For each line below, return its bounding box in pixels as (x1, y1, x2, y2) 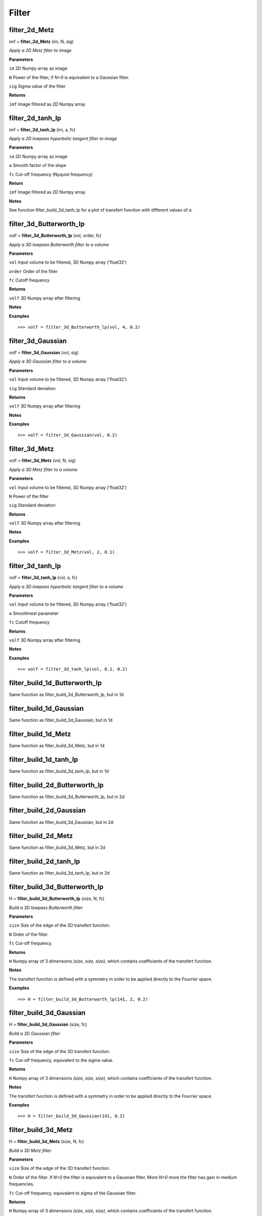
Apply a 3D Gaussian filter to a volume (9, 358, 87, 364)
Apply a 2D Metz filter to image (9, 48, 72, 54)
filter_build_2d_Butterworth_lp (9, 781, 104, 789)
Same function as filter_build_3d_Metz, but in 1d (9, 742, 104, 749)
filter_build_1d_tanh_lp (9, 755, 78, 764)
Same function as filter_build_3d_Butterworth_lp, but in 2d (9, 793, 125, 800)
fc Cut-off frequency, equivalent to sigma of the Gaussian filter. (9, 1190, 137, 1196)
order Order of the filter (9, 268, 58, 274)
